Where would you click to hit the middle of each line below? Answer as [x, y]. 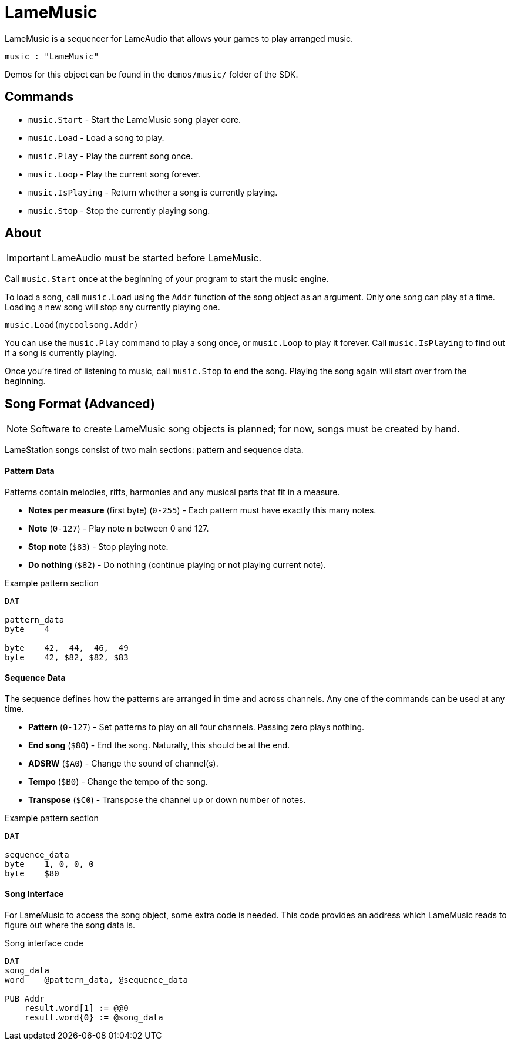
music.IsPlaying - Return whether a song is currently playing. [153, 192]
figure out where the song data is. [70, 925]
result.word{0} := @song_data [94, 1017]
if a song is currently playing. [61, 353]
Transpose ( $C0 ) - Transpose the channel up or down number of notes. [167, 799]
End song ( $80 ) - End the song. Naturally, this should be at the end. [159, 745]
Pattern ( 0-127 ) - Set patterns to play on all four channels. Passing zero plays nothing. [196, 727]
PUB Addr [25, 998]
